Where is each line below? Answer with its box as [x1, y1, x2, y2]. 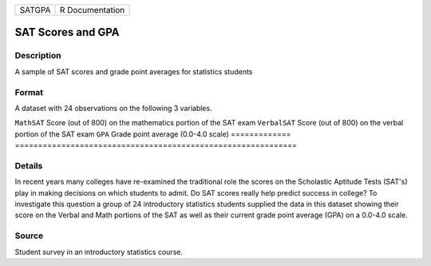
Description [14, 50, 61, 62]
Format [14, 86, 44, 97]
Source [14, 230, 44, 241]
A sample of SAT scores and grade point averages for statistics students [14, 66, 253, 76]
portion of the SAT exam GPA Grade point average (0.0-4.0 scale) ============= [14, 129, 291, 139]
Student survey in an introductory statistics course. [14, 247, 184, 256]
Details [14, 160, 43, 171]
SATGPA [19, 5, 51, 15]
